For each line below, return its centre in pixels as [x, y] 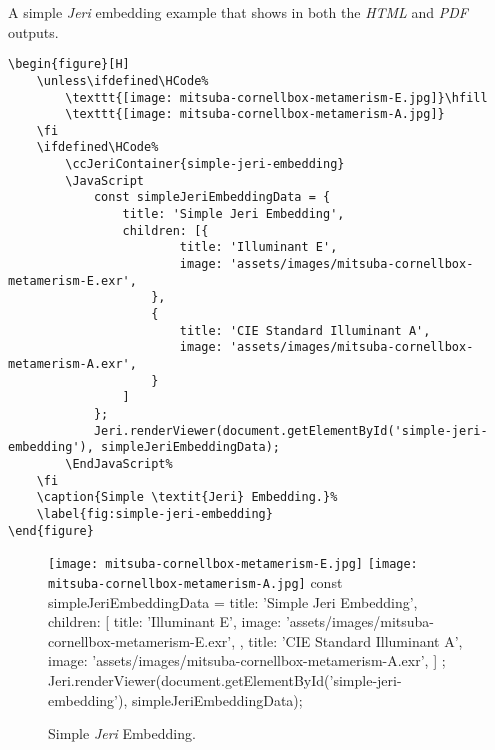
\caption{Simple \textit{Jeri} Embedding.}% [187, 497]
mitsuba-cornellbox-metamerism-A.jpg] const [195, 581]
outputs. [33, 31]
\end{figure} [51, 530]
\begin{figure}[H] [69, 64]
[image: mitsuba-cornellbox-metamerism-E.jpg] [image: [233, 564]
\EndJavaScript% [119, 463]
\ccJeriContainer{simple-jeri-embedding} [205, 164]
